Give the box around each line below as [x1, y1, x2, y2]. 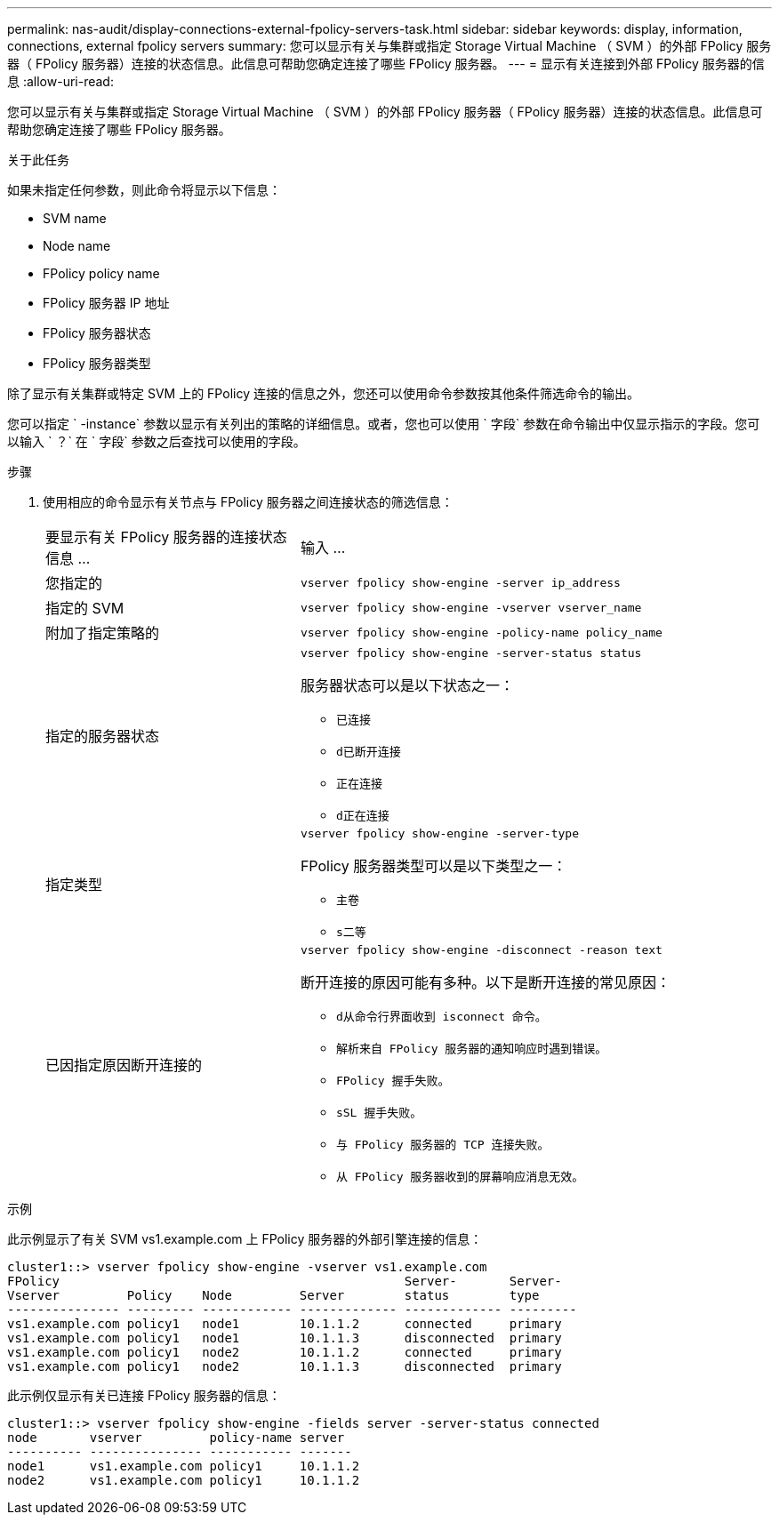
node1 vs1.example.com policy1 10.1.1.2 [7, 1459, 360, 1473]
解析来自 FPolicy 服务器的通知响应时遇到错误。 [335, 1042, 607, 1055]
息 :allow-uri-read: [7, 74, 114, 89]
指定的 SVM [45, 599, 124, 617]
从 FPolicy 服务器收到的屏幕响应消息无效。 [335, 1170, 584, 1183]
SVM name [43, 211, 107, 226]
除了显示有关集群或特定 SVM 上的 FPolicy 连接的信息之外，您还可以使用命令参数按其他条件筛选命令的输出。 [7, 386, 639, 401]
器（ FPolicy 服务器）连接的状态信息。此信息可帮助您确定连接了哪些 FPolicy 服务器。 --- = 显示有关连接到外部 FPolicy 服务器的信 [7, 56, 765, 71]
